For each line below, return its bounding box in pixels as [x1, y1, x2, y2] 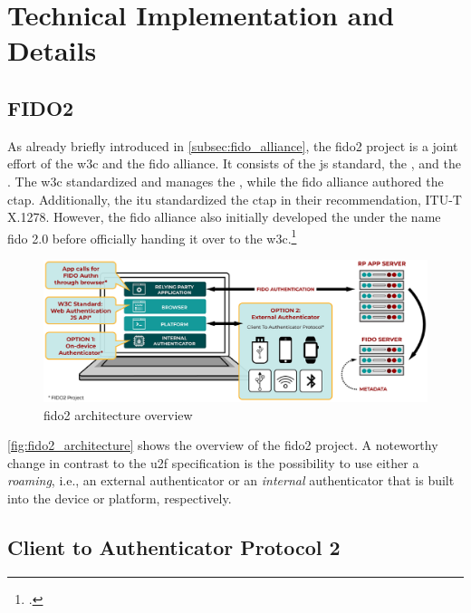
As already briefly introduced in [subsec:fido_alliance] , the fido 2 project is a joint [7, 136, 458, 155]
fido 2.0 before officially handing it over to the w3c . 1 [7, 225, 297, 247]
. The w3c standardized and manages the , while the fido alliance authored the [7, 171, 444, 190]
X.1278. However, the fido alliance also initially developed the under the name [7, 207, 441, 226]
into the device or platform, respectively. [7, 488, 232, 507]
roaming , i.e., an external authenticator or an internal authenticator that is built [7, 471, 455, 490]
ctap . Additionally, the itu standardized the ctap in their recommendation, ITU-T [7, 189, 462, 208]
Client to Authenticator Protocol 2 [7, 532, 341, 560]
